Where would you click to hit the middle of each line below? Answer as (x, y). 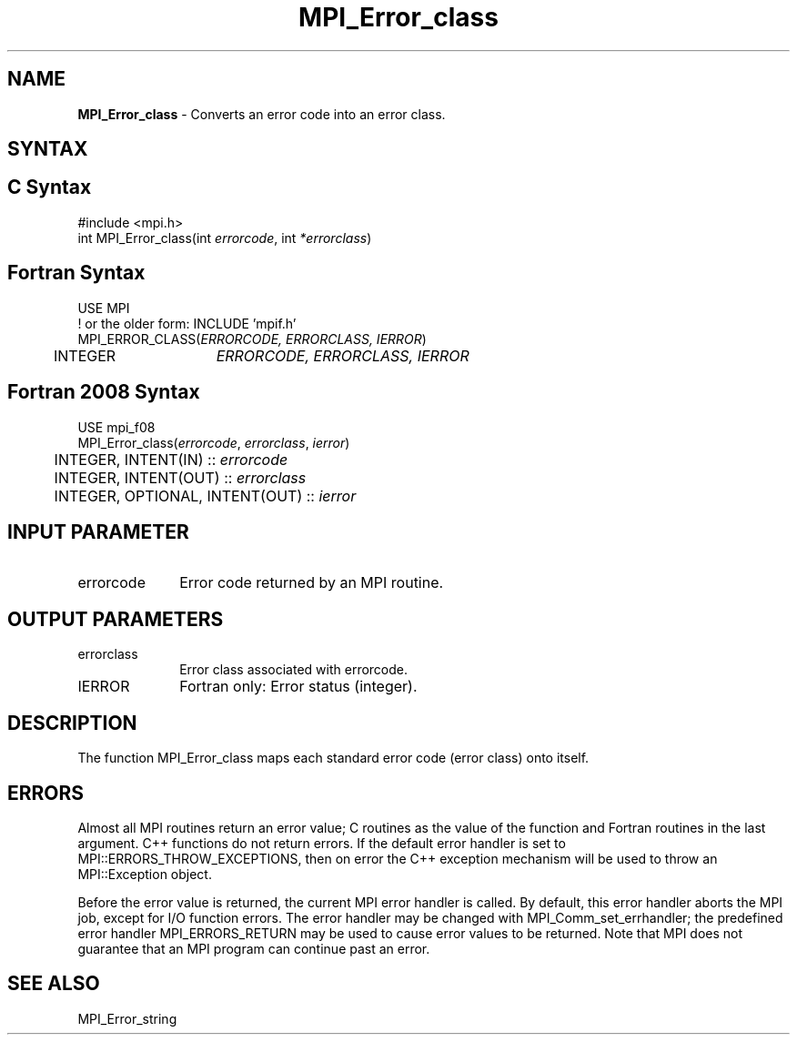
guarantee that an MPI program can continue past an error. (254, 948)
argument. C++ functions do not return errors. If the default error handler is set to (322, 843)
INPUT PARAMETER (98, 531)
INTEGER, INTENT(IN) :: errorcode (171, 459)
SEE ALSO (54, 984)
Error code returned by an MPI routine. (312, 583)
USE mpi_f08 (116, 427)
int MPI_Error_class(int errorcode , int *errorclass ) (225, 238)
